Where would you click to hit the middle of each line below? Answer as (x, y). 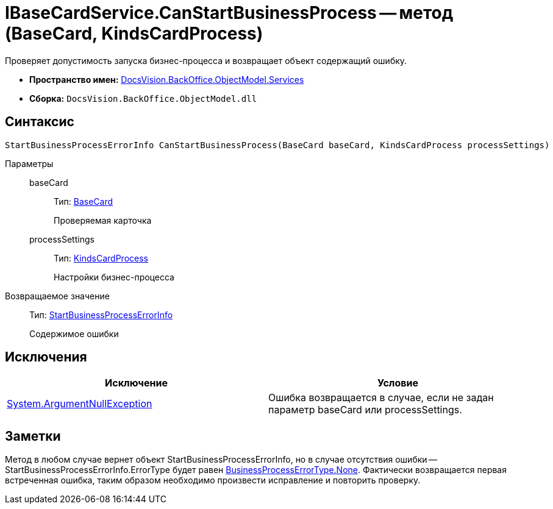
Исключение (136, 383)
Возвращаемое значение (57, 296)
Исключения (46, 357)
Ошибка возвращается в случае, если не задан (381, 398)
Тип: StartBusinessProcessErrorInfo (101, 315)
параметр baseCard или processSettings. (365, 410)
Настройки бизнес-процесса (114, 277)
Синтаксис (40, 122)
